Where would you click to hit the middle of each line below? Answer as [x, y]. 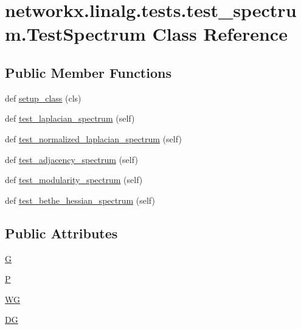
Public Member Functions [88, 72]
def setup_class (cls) [43, 98]
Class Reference [220, 34]
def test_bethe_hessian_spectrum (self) [80, 200]
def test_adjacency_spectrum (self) [71, 159]
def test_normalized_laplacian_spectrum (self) [93, 138]
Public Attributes [61, 233]
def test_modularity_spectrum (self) [74, 180]
